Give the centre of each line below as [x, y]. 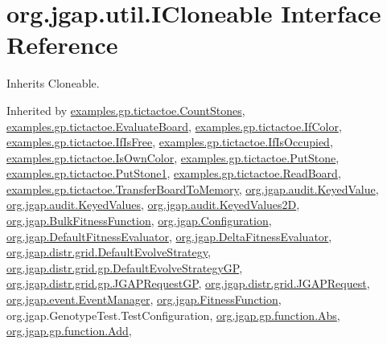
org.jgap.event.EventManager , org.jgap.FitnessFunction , [144, 299]
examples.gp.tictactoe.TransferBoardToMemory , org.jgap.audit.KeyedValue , [193, 188]
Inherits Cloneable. [53, 83]
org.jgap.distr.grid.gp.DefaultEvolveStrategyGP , [125, 267]
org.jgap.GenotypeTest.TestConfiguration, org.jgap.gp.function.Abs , [173, 315]
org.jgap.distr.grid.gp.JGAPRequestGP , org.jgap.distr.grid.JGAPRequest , [188, 283]
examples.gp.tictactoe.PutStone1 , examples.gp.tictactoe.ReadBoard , [174, 173]
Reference [62, 45]
